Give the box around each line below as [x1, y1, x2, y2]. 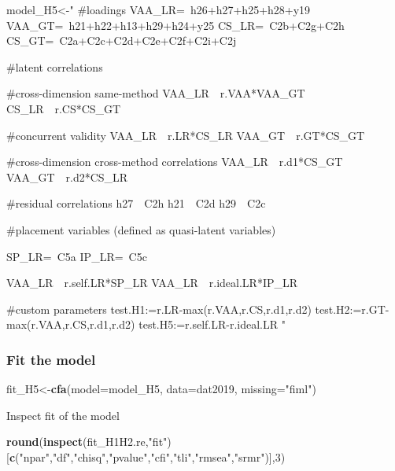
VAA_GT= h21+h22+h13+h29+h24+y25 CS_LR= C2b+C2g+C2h [6, 17, 345, 33]
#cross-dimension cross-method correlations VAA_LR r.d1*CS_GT [6, 153, 343, 170]
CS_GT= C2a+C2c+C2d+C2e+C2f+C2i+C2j [6, 32, 237, 49]
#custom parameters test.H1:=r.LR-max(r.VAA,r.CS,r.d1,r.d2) [6, 300, 312, 317]
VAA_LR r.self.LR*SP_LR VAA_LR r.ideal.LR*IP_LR [6, 274, 298, 291]
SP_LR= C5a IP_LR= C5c [6, 248, 147, 264]
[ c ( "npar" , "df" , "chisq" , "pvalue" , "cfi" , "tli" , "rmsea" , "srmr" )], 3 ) [6, 448, 286, 465]
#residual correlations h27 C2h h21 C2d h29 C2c [6, 195, 266, 212]
